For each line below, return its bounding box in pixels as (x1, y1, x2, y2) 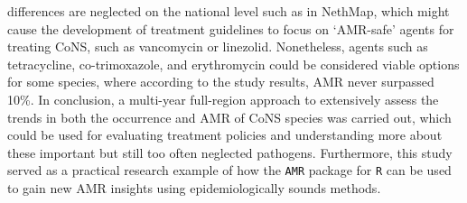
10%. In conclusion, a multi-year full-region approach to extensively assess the (7, 89, 439, 108)
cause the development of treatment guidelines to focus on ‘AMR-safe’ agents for (7, 19, 454, 38)
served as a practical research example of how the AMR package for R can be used (7, 161, 452, 180)
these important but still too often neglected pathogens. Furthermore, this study (7, 143, 453, 161)
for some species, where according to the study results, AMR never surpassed (7, 72, 434, 91)
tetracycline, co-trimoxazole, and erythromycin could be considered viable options (7, 54, 460, 73)
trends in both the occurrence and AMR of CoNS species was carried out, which (7, 107, 452, 126)
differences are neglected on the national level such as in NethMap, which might (7, 2, 450, 20)
